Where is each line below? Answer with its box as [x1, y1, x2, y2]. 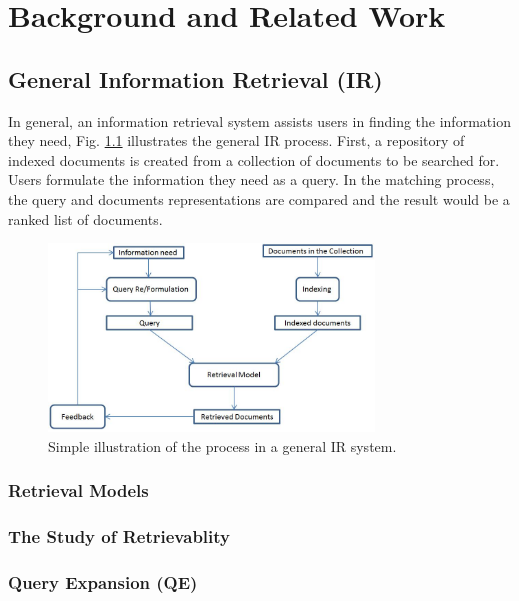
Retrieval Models [8, 478, 149, 503]
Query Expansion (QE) [8, 569, 198, 594]
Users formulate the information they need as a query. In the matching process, [8, 169, 495, 190]
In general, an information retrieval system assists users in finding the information [8, 110, 511, 131]
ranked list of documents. [8, 208, 163, 229]
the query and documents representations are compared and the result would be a [8, 188, 510, 209]
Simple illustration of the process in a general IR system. [48, 435, 397, 456]
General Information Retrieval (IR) [8, 63, 383, 94]
